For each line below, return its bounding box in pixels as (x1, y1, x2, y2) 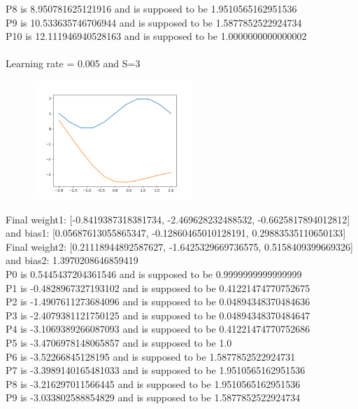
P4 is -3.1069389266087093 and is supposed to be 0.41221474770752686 (6, 321, 310, 336)
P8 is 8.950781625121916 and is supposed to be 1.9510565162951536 (6, 1, 297, 15)
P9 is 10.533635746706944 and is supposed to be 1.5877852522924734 (6, 15, 302, 29)
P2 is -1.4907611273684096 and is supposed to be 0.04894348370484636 (6, 294, 310, 309)
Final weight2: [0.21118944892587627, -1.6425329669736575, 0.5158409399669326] (6, 239, 353, 254)
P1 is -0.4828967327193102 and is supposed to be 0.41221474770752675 (6, 280, 310, 295)
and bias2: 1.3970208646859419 (6, 253, 138, 268)
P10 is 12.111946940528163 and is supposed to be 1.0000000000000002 (6, 29, 307, 43)
